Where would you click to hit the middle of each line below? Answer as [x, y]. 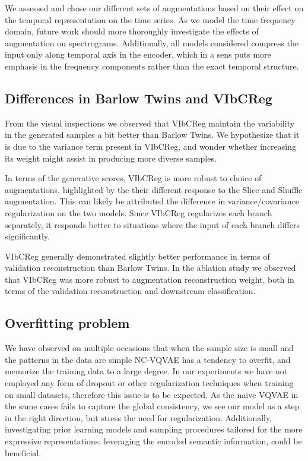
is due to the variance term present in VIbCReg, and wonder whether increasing [151, 146]
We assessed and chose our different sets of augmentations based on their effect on [154, 8]
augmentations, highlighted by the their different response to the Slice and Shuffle [154, 189]
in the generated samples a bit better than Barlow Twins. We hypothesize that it [152, 135]
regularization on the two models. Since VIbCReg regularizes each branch [139, 212]
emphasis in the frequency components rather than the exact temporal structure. [152, 66]
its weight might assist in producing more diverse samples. [111, 158]
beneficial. [23, 452]
